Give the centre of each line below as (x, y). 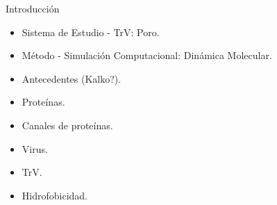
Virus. (35, 148)
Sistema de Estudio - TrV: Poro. (91, 32)
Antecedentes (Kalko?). (72, 78)
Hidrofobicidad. (54, 195)
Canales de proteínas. (67, 125)
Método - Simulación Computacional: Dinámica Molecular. (147, 55)
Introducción (33, 8)
